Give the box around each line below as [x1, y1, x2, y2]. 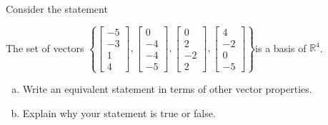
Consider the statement [6, 1, 108, 16]
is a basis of [255, 40, 307, 55]
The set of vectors [6, 40, 84, 55]
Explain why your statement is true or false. [22, 105, 216, 120]
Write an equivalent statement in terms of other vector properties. [22, 81, 312, 96]
